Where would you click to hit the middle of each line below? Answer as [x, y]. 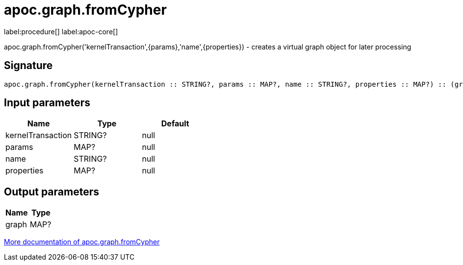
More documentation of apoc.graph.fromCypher [82, 242]
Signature [28, 66]
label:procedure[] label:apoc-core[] [61, 31]
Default [175, 124]
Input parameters [47, 103]
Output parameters [51, 192]
